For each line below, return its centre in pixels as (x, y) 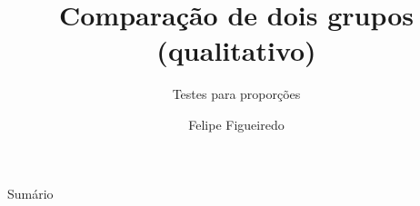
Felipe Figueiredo (236, 124)
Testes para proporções (236, 94)
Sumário (30, 193)
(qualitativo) (236, 50)
